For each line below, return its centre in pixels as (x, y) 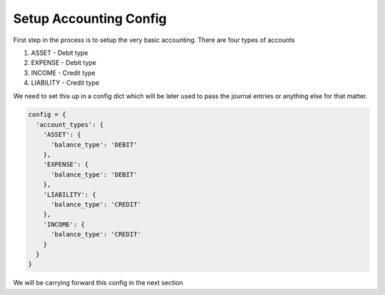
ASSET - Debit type (60, 53)
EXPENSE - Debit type (63, 63)
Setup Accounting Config (90, 19)
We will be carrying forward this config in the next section (98, 283)
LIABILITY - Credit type (65, 83)
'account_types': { (70, 124)
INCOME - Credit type (63, 73)
